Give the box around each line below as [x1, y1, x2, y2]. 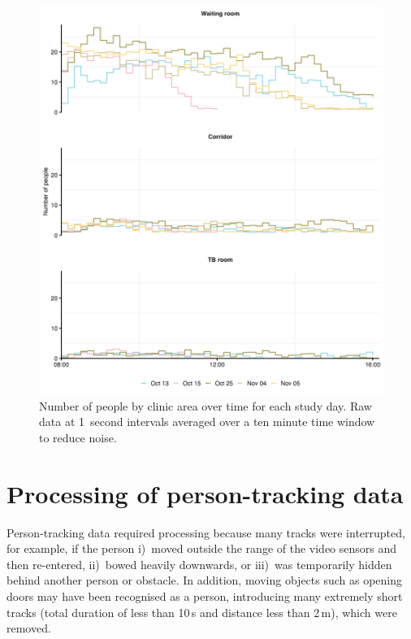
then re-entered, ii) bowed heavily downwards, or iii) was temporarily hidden [6, 555, 392, 572]
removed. [6, 619, 51, 637]
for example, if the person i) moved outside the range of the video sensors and [6, 540, 397, 557]
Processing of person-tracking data [6, 476, 404, 510]
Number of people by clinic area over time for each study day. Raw [39, 397, 372, 414]
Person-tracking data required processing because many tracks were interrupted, [6, 524, 405, 541]
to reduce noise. [39, 428, 117, 446]
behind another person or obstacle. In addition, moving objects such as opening [6, 572, 403, 589]
